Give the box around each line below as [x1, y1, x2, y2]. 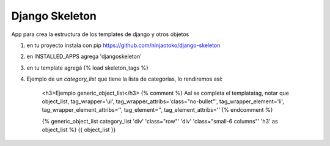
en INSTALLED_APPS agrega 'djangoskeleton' [26, 53, 142, 60]
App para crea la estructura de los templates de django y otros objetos [11, 31, 189, 38]
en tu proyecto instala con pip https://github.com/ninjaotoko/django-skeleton [26, 42, 221, 49]
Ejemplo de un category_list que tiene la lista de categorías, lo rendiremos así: [26, 75, 223, 82]
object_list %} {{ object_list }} [42, 126, 116, 134]
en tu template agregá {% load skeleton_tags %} [26, 64, 149, 71]
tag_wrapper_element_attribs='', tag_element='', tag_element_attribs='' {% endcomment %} [42, 106, 273, 114]
